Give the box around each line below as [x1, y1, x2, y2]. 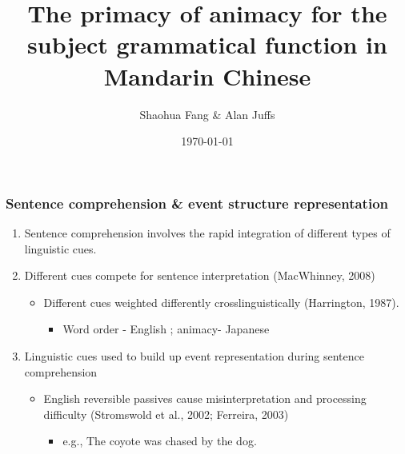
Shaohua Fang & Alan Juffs [139, 106, 275, 122]
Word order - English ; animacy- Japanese [62, 321, 270, 337]
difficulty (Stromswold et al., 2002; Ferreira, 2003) [43, 405, 289, 422]
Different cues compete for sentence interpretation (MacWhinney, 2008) [24, 267, 375, 284]
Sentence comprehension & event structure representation [6, 193, 389, 213]
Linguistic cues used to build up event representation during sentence [24, 347, 364, 364]
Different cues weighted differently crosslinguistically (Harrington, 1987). [43, 293, 399, 310]
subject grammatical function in [27, 28, 387, 61]
